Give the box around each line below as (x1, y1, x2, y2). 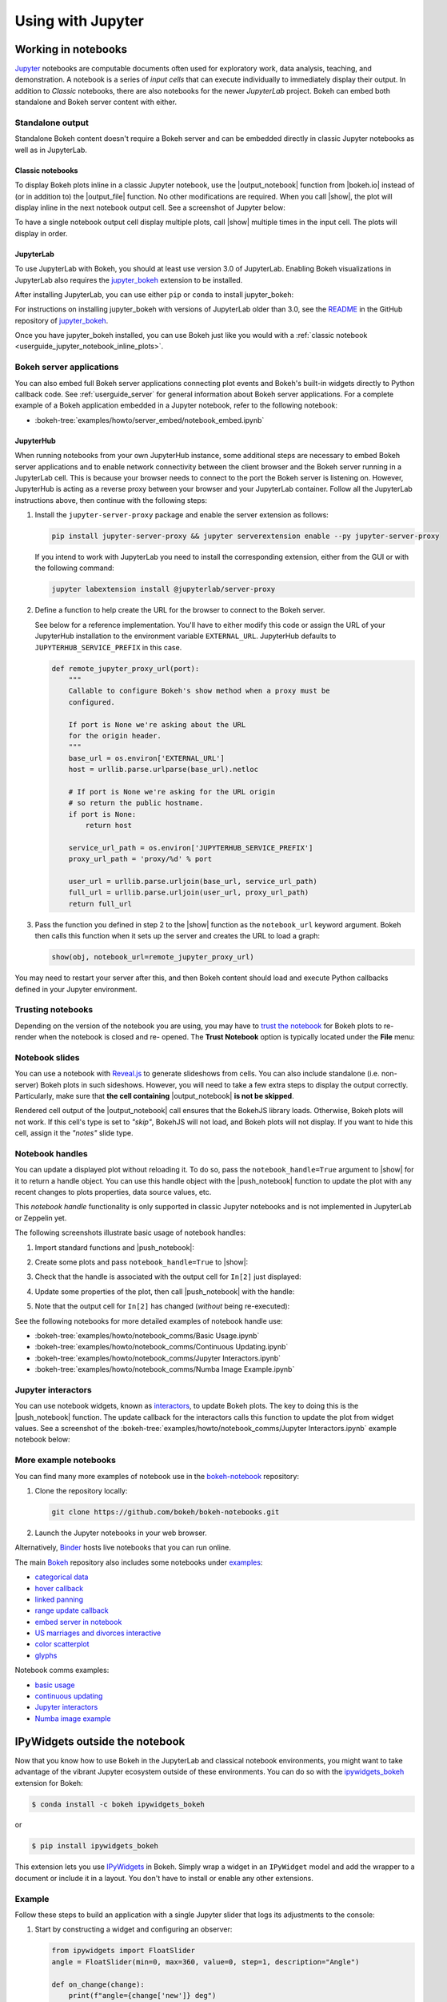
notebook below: (14, 1434, 71, 1445)
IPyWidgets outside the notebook (14, 1735, 186, 1748)
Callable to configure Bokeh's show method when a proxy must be (68, 686, 330, 696)
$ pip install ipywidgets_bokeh (31, 1842, 159, 1851)
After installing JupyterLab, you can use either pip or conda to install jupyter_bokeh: (14, 289, 294, 299)
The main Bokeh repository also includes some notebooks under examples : (14, 1558, 263, 1567)
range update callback (34, 1606, 109, 1615)
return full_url (68, 899, 132, 908)
